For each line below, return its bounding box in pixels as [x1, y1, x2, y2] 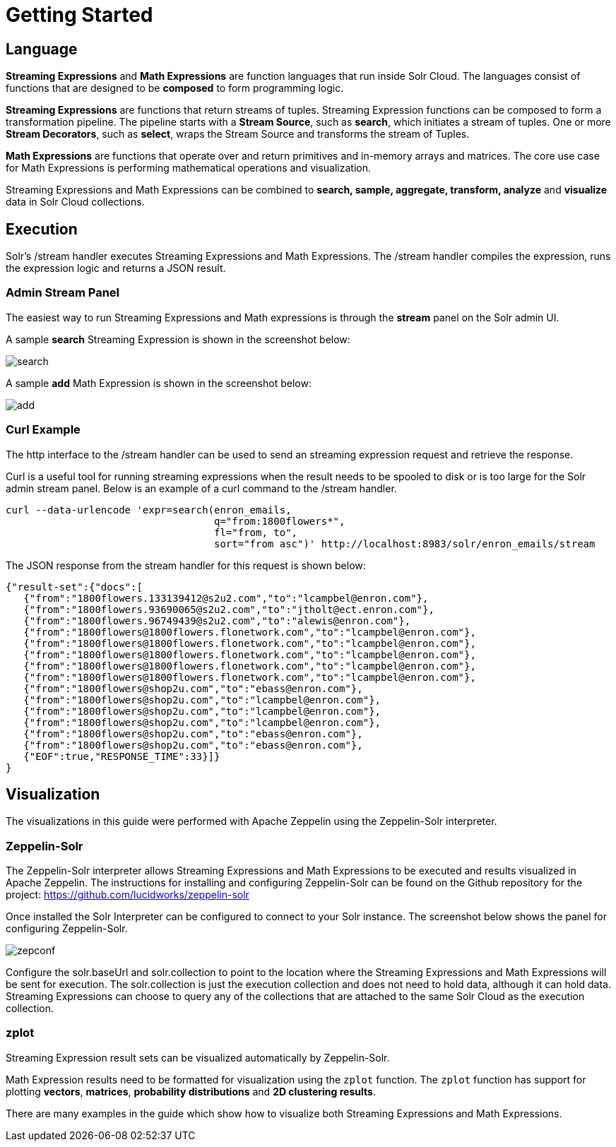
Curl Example [6, 422, 81, 437]
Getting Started [6, 3, 153, 27]
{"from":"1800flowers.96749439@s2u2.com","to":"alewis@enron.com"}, [23, 614, 411, 626]
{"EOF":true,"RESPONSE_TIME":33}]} [23, 750, 220, 762]
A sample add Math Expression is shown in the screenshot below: [6, 376, 312, 389]
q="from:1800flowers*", [214, 515, 345, 527]
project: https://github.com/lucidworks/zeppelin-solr [6, 889, 249, 901]
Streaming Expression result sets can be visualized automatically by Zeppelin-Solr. [6, 1051, 390, 1064]
